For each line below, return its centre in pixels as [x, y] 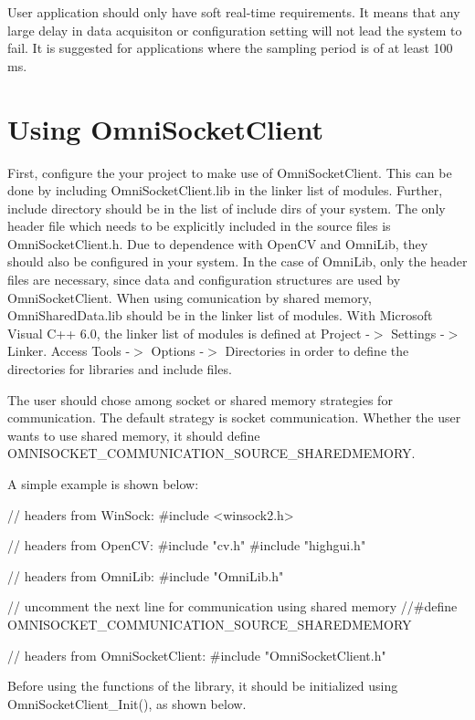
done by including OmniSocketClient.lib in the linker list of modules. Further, [225, 190]
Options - [178, 351]
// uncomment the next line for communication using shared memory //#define [232, 606]
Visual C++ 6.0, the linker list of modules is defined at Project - [189, 333]
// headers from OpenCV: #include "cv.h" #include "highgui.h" [187, 545]
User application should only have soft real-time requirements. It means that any [234, 12]
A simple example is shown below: [103, 484]
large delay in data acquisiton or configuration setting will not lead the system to [235, 30]
